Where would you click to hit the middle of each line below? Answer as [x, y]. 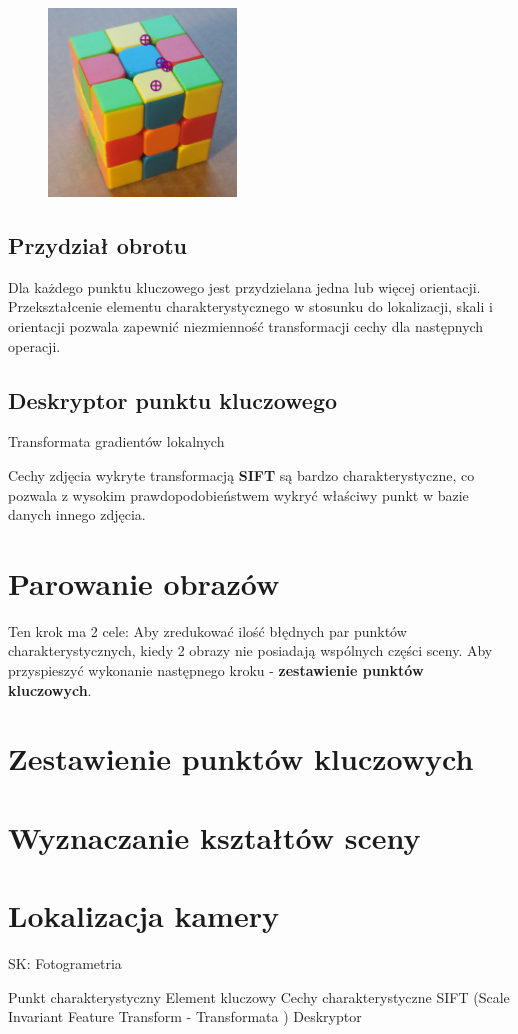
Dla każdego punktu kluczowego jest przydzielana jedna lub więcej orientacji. [244, 286]
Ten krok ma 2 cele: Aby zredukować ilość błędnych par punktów [207, 630]
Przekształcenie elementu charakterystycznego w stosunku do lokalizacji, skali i [250, 306]
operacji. [34, 345]
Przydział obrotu [98, 244]
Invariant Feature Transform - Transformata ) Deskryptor [185, 1016]
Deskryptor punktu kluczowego [173, 399]
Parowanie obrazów [144, 582]
